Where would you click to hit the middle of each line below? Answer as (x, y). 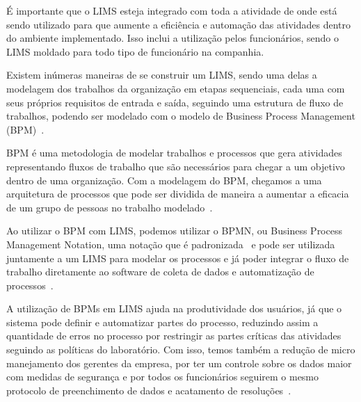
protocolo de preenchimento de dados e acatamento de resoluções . (149, 390)
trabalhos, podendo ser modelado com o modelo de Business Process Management (181, 116)
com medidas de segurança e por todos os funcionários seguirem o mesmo (163, 377)
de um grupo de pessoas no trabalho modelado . (110, 207)
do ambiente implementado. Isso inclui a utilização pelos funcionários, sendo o (173, 38)
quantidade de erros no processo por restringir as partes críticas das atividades (174, 336)
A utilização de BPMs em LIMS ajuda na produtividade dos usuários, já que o (174, 308)
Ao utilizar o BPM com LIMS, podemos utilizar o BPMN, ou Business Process (174, 231)
